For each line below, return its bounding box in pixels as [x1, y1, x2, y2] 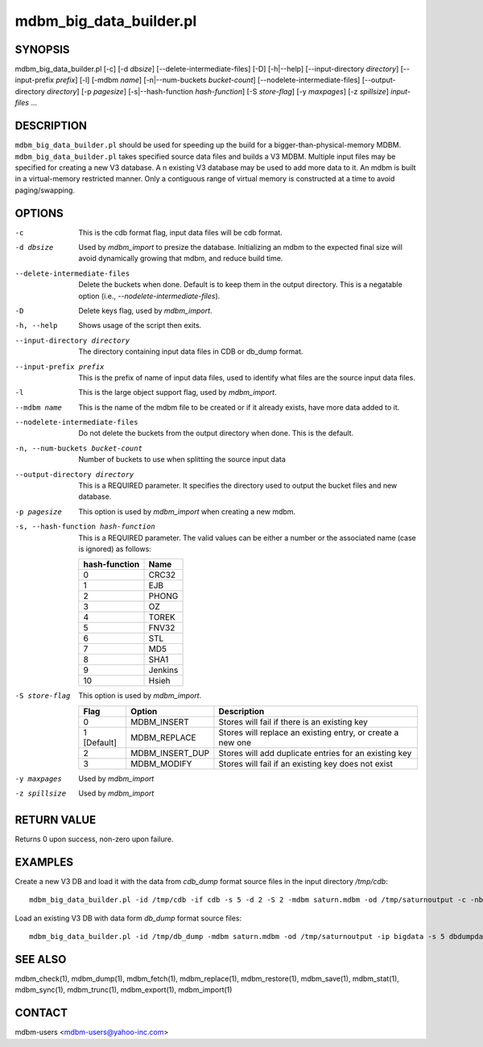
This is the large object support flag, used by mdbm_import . [78, 388, 277, 397]
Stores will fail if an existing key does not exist [218, 758, 394, 769]
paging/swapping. [14, 185, 76, 195]
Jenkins [148, 665, 179, 676]
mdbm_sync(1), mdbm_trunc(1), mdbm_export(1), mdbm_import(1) [14, 985, 233, 995]
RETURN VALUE [14, 812, 97, 826]
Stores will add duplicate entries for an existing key [218, 747, 412, 758]
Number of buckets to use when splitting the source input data [78, 455, 286, 464]
